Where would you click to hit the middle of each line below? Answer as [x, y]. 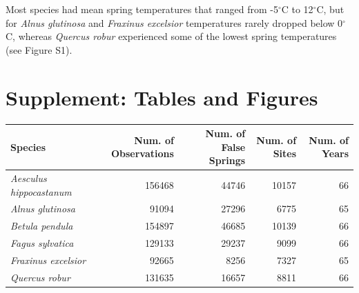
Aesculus [29, 178]
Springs [227, 160]
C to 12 [297, 9]
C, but [330, 9]
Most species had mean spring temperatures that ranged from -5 [142, 9]
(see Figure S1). [39, 49]
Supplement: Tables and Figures [162, 97]
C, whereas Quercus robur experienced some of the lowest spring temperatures [171, 36]
